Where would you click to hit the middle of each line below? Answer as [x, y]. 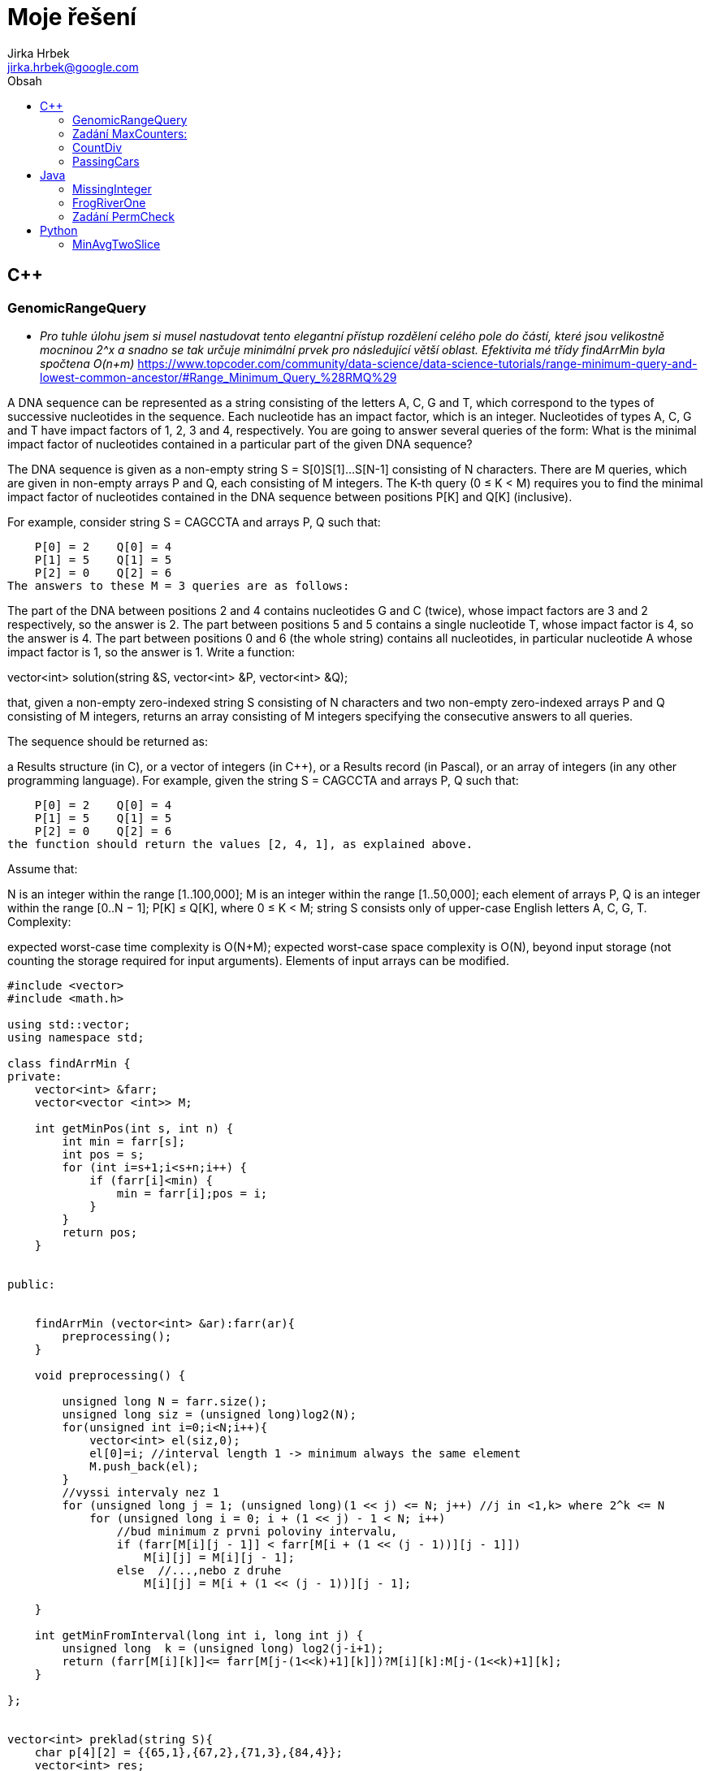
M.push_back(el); [145, 1466]
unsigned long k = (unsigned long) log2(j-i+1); [223, 1648]
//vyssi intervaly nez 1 [141, 1492]
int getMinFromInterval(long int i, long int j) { [199, 1635]
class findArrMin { [69, 1063]
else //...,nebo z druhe [199, 1570]
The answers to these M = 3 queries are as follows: [179, 585]
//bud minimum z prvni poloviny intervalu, [257, 1531]
